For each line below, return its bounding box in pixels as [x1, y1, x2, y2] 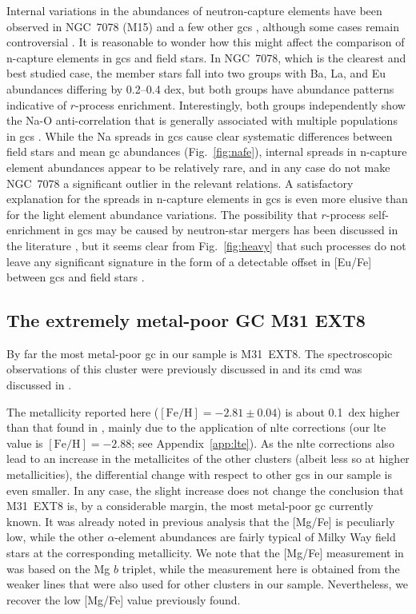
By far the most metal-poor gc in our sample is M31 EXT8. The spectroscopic [6, 345, 393, 361]
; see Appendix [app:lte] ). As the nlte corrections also [131, 434, 394, 451]
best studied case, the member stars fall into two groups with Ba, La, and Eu [6, 65, 386, 82]
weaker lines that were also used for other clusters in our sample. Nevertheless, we [6, 576, 409, 592]
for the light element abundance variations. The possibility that [6, 205, 318, 222]
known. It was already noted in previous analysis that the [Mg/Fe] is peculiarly [6, 512, 395, 529]
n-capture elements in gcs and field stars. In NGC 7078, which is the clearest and [6, 49, 406, 66]
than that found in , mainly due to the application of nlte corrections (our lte [6, 419, 386, 436]
